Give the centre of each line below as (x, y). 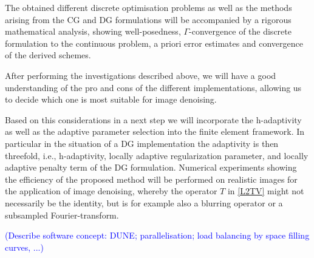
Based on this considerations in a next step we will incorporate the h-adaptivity (153, 119)
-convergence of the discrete (240, 31)
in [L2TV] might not (266, 191)
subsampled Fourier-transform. (62, 215)
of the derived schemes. (48, 55)
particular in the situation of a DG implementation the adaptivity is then (142, 143)
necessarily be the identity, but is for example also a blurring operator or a (144, 202)
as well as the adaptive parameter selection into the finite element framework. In (155, 131)
